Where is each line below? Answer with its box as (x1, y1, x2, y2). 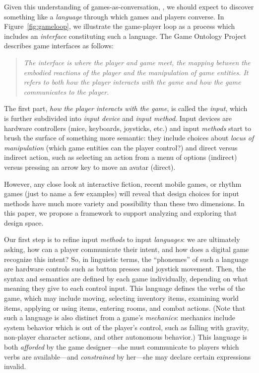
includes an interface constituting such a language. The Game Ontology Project (4, 30, 247, 41)
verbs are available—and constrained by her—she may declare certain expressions (4, 351, 251, 362)
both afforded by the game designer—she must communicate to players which (4, 342, 239, 352)
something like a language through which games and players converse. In (4, 11, 224, 21)
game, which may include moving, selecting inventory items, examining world (4, 293, 239, 303)
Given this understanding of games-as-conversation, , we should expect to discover (4, 1, 254, 11)
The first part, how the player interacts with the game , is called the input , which (4, 103, 248, 114)
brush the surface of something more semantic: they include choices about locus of (4, 132, 254, 143)
